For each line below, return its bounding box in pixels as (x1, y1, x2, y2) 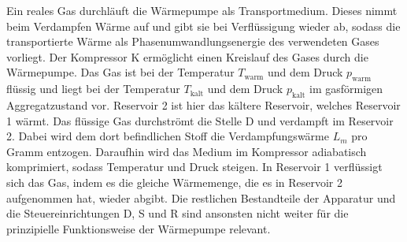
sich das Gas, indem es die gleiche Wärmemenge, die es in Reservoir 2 (6, 173, 342, 190)
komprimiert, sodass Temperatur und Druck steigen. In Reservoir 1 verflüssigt (6, 158, 383, 175)
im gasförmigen (309, 80, 383, 97)
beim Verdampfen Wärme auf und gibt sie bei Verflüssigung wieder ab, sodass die (6, 17, 401, 34)
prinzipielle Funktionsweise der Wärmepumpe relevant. (6, 220, 271, 236)
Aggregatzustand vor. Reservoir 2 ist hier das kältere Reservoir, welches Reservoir (6, 96, 401, 113)
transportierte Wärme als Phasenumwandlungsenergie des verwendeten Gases (6, 33, 379, 50)
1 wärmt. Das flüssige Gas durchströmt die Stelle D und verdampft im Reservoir (6, 112, 394, 128)
